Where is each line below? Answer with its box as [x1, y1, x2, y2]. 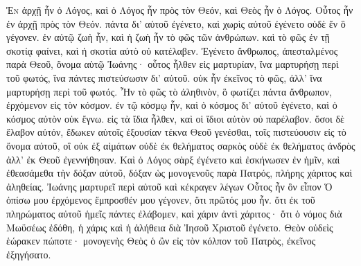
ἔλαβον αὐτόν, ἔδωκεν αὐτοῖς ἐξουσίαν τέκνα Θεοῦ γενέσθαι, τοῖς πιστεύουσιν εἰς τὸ [6, 125, 346, 139]
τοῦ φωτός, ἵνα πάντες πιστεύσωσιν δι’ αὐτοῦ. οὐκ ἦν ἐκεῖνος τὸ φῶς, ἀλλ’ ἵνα [6, 70, 322, 85]
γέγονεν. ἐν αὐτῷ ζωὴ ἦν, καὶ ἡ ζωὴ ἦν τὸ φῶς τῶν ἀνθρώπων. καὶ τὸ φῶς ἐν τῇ [6, 30, 330, 44]
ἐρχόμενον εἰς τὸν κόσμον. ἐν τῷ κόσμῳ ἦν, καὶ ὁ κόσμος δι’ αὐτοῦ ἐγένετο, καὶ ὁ [6, 98, 337, 112]
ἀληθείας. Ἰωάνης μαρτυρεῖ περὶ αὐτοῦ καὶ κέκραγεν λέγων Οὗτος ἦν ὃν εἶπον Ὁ [6, 179, 333, 193]
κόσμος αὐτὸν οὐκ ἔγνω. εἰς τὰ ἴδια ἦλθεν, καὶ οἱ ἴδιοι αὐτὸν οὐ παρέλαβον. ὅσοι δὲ [6, 111, 344, 125]
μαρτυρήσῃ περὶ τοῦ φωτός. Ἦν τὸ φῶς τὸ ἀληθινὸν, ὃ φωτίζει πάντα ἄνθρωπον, [6, 84, 332, 98]
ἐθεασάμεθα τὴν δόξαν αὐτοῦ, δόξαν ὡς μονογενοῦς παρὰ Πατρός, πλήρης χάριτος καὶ [6, 166, 353, 180]
